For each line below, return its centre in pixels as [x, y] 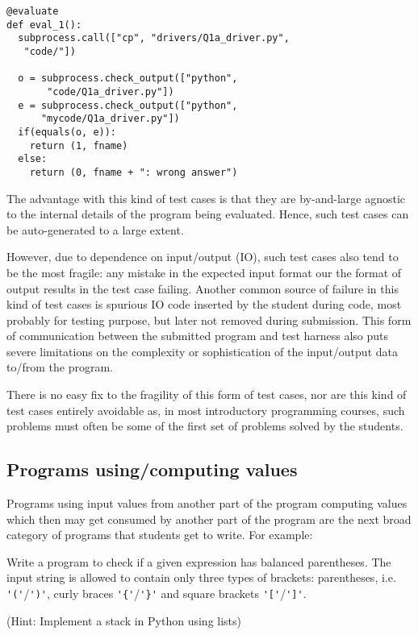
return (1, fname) [79, 145]
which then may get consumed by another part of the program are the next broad [209, 519]
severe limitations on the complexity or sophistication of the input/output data [202, 351]
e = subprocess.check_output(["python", [128, 105]
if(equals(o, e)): [67, 132]
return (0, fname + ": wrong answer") [134, 172]
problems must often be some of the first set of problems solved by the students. [205, 426]
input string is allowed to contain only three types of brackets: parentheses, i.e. [201, 577]
